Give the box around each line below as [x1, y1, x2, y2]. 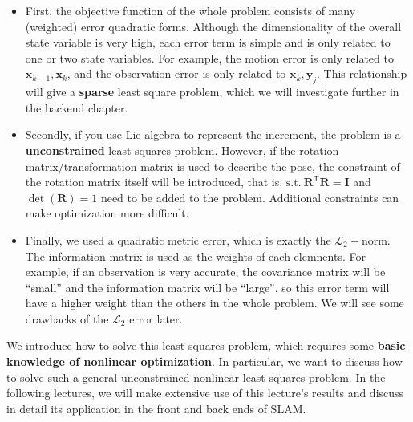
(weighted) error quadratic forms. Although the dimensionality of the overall [25, 18, 402, 34]
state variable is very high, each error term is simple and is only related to [25, 34, 391, 51]
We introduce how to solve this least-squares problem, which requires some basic [6, 337, 406, 354]
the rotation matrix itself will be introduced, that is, [25, 173, 283, 190]
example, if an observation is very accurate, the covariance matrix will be [25, 263, 386, 280]
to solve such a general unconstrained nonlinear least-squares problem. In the [6, 368, 386, 385]
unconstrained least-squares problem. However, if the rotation [25, 141, 339, 158]
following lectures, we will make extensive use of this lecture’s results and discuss [6, 384, 404, 401]
